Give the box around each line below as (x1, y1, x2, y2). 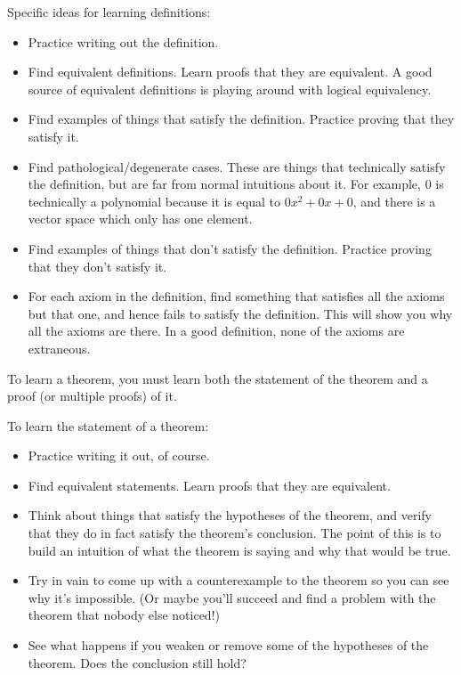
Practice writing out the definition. (28, 32, 219, 51)
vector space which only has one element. (28, 209, 253, 228)
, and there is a (352, 191, 436, 210)
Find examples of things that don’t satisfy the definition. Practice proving (28, 239, 432, 257)
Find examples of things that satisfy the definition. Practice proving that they (28, 110, 455, 128)
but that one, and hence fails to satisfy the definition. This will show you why (28, 304, 453, 322)
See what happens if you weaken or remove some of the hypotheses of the (28, 636, 429, 655)
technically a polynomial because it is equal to (28, 191, 281, 210)
